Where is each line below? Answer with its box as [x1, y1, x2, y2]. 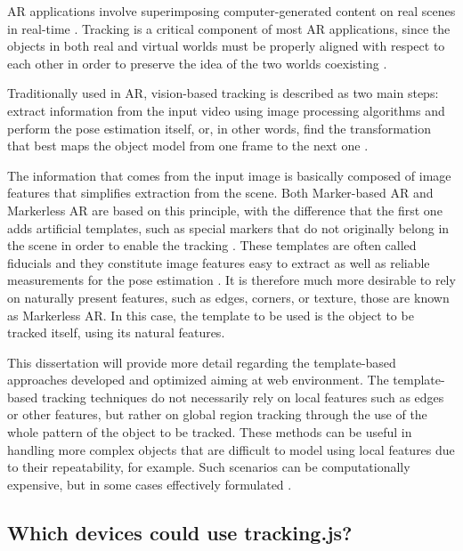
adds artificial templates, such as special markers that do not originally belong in [7, 218, 450, 237]
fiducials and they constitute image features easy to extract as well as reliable [7, 253, 430, 271]
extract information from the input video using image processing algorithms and [7, 101, 445, 119]
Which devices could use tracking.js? [7, 518, 353, 546]
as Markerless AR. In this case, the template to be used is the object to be [7, 305, 414, 324]
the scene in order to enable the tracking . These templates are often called [7, 236, 417, 255]
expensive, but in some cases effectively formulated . [7, 474, 292, 493]
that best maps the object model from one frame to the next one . [7, 136, 369, 155]
